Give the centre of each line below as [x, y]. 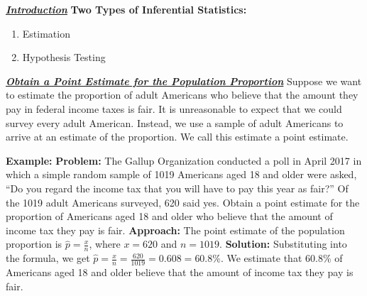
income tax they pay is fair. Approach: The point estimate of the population [175, 230]
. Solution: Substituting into [283, 244]
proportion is [34, 244]
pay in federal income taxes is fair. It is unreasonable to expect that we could [174, 108]
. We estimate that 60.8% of [281, 258]
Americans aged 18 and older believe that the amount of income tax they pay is [180, 272]
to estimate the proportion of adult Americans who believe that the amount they [182, 95]
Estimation [46, 33]
